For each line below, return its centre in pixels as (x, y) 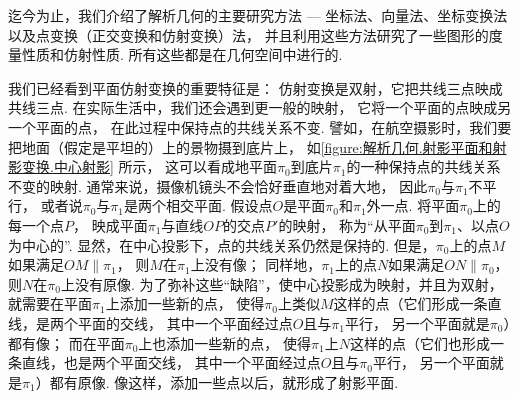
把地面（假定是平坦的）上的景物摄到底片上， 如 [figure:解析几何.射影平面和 (250, 146)
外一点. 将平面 (413, 205)
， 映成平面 (110, 224)
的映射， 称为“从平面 (347, 224)
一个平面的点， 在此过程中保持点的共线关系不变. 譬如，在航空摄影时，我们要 (260, 126)
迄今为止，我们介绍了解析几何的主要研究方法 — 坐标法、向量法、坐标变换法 (258, 15)
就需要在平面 (50, 303)
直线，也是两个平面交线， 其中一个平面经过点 (171, 362)
